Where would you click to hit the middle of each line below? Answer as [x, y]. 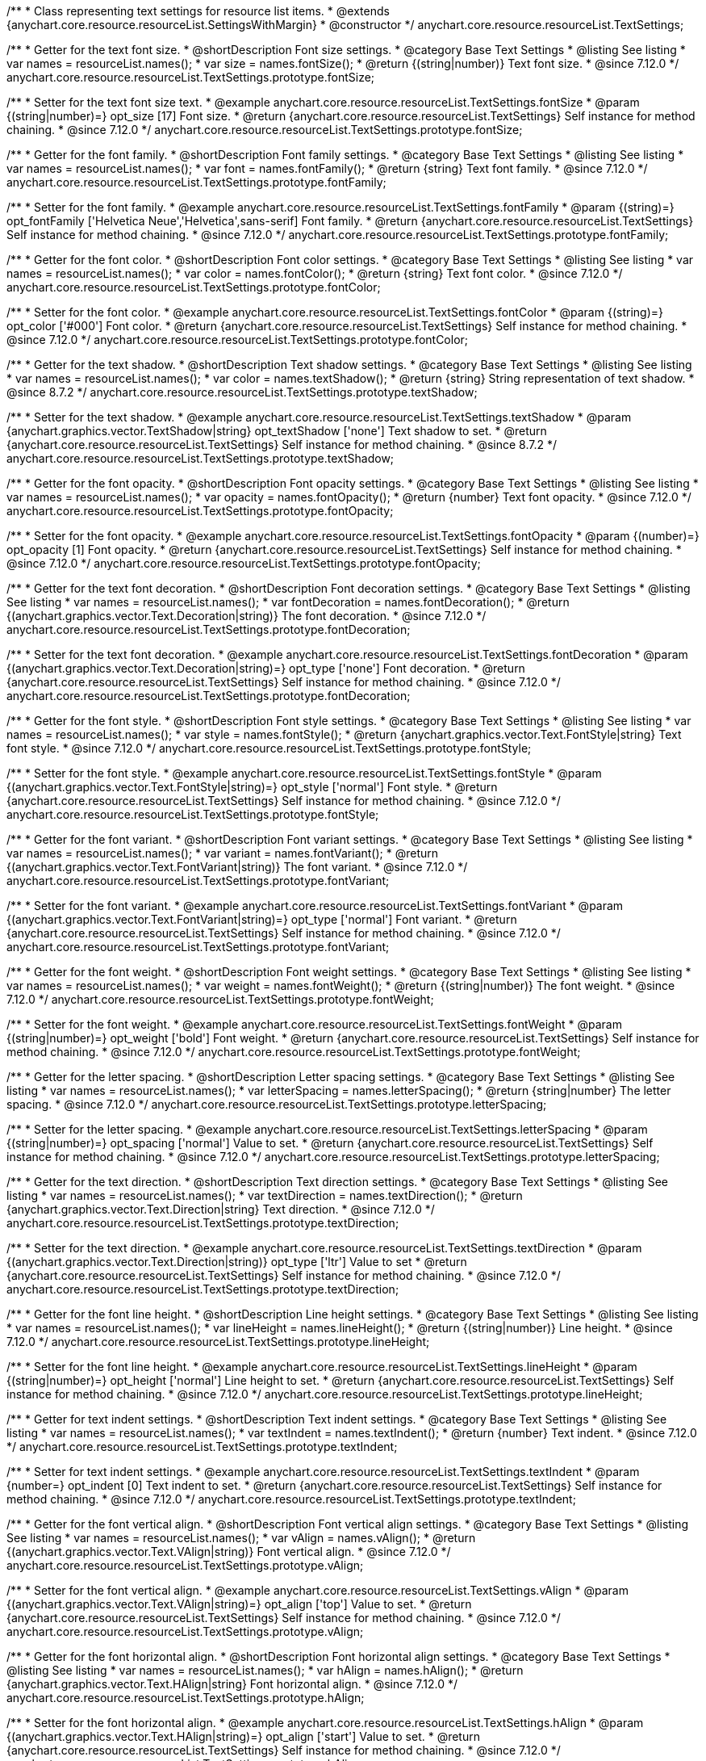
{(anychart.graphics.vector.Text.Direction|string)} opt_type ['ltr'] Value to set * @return [237, 1262]
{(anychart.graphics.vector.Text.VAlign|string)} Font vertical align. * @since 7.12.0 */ [229, 1551]
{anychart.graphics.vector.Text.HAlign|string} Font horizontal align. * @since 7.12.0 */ [232, 1684]
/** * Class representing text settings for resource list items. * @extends [198, 11]
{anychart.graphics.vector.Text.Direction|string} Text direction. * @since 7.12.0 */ [221, 1209]
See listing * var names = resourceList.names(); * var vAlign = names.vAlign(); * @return [241, 1538]
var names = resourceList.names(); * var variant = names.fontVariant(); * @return [223, 853]
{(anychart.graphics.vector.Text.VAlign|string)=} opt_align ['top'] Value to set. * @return [239, 1604]
